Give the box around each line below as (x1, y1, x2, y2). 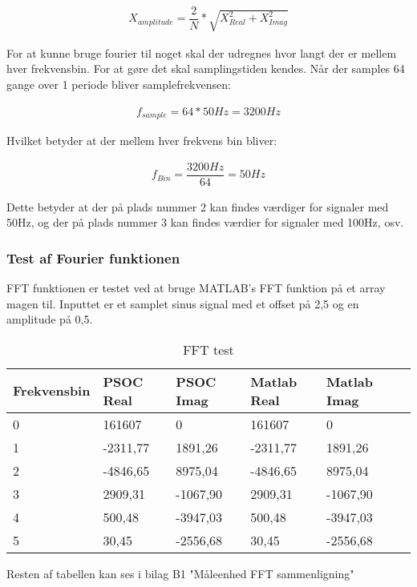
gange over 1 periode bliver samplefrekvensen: (6, 75, 231, 92)
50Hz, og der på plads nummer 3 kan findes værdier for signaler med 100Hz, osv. (6, 214, 404, 231)
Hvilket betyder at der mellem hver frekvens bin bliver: (6, 132, 277, 149)
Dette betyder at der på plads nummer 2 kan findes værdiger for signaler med (6, 198, 389, 215)
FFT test (183, 340, 234, 359)
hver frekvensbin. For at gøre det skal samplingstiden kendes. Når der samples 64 (6, 60, 405, 77)
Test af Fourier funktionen (6, 247, 180, 267)
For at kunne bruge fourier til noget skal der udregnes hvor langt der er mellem (6, 44, 397, 61)
